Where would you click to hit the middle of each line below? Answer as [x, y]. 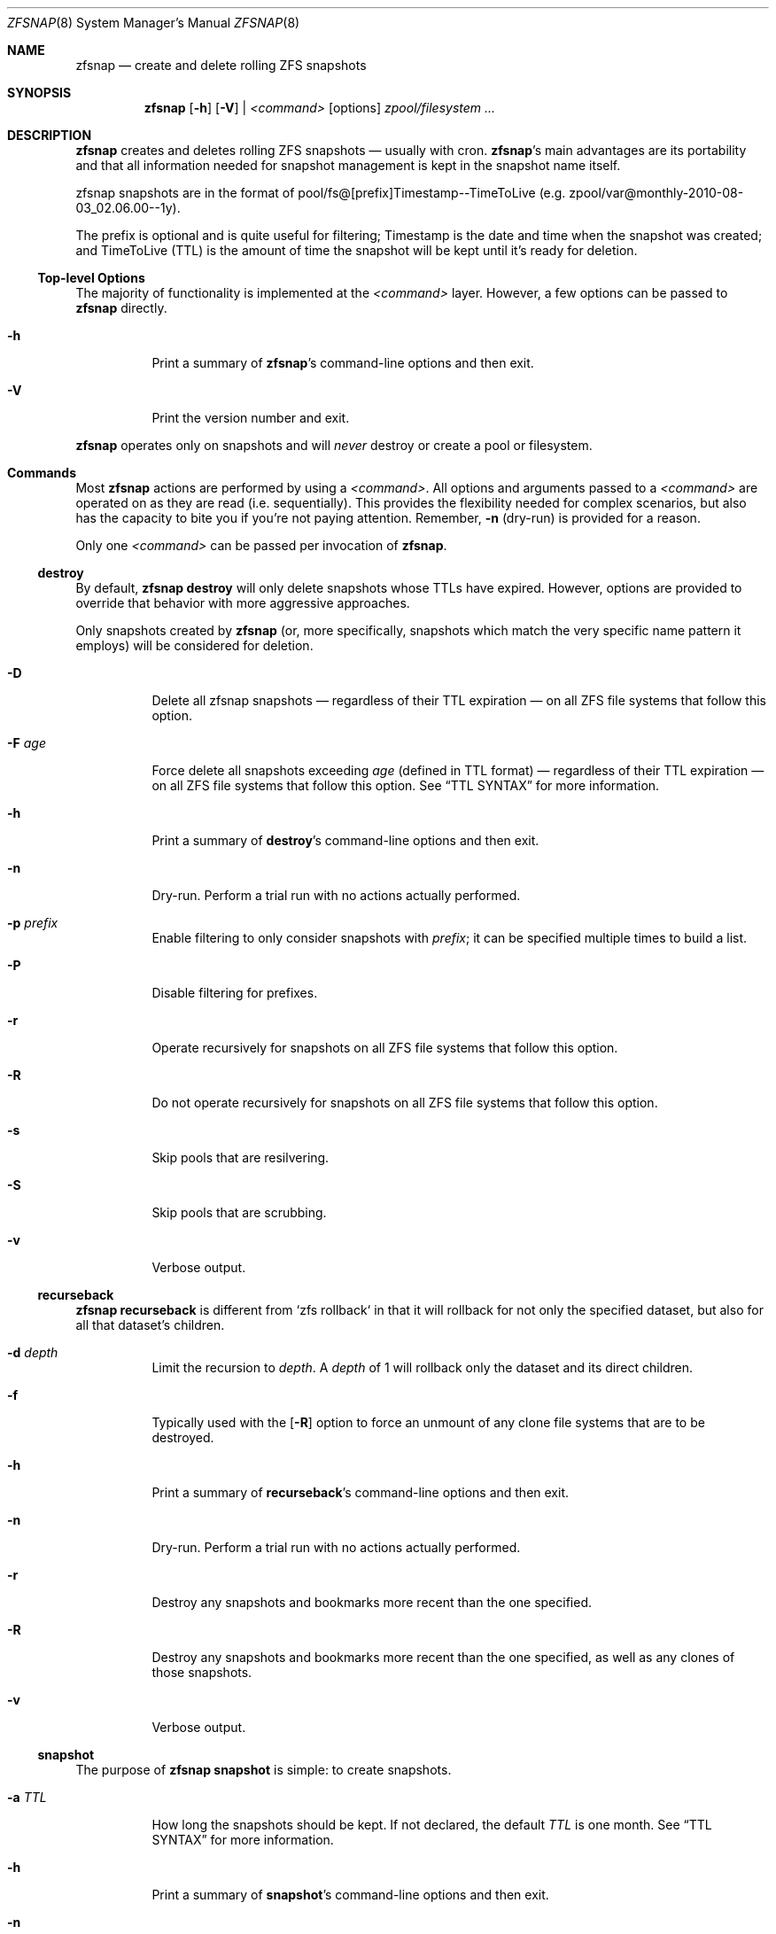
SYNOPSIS [39, 93]
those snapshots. [202, 1672]
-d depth [33, 1352]
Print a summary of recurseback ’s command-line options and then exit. [360, 1492]
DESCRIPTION [50, 135]
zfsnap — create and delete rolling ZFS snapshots [221, 65]
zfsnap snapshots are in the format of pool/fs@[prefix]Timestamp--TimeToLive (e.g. [321, 193]
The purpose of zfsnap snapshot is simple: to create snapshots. [264, 1770]
